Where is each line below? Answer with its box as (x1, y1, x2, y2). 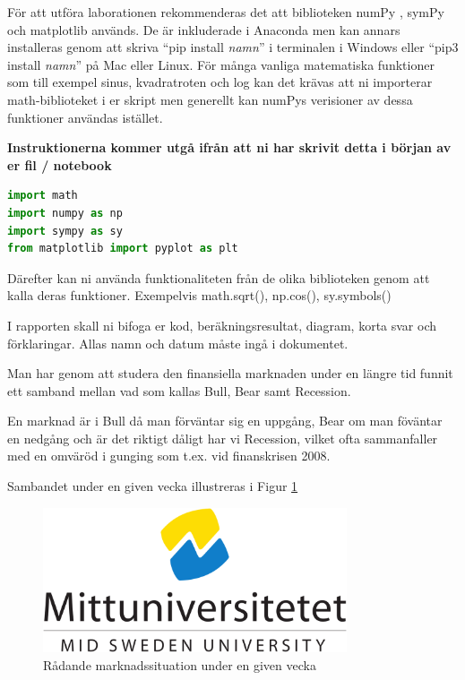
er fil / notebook (7, 155, 112, 174)
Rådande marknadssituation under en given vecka (43, 655, 316, 674)
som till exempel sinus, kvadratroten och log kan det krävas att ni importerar (7, 73, 433, 91)
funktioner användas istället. (7, 108, 163, 126)
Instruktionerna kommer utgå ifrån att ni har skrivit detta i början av (7, 138, 452, 157)
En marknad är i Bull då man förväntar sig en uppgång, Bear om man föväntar (7, 411, 443, 430)
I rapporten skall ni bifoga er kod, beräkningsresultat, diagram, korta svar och (7, 315, 437, 334)
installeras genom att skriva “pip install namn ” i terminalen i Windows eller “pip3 (7, 38, 459, 56)
